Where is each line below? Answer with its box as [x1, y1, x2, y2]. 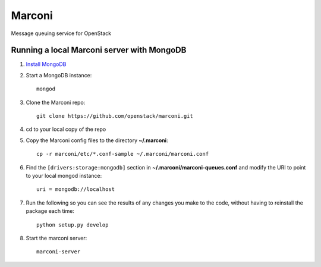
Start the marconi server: [26, 234, 87, 241]
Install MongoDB [26, 61, 67, 68]
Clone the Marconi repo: [26, 99, 86, 106]
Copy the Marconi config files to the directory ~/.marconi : [26, 137, 169, 144]
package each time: [26, 208, 74, 215]
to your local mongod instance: [26, 172, 102, 179]
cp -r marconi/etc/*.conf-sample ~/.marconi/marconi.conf [36, 150, 209, 158]
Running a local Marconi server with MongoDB [11, 45, 187, 55]
